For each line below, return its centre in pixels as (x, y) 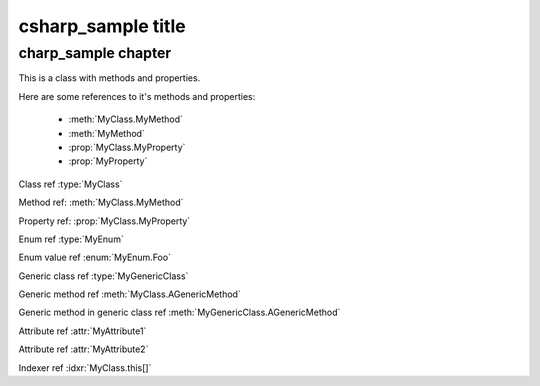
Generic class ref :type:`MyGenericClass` (103, 276)
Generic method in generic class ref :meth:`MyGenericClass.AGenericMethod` (179, 312)
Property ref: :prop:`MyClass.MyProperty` (104, 221)
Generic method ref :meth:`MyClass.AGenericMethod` (130, 294)
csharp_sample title (102, 26)
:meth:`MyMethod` (106, 133)
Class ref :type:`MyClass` (70, 184)
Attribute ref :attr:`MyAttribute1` (82, 331)
